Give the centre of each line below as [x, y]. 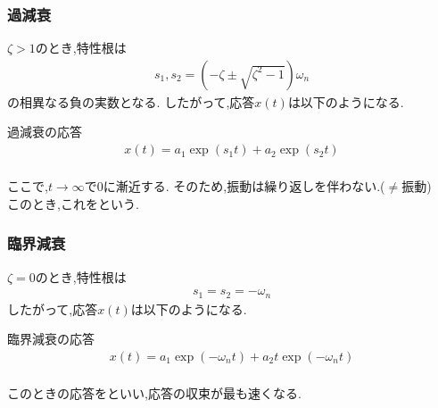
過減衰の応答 [45, 132]
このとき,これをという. [73, 203]
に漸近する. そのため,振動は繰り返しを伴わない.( [244, 186]
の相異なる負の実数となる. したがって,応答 [131, 101]
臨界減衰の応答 [51, 339]
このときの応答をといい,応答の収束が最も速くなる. [154, 392]
